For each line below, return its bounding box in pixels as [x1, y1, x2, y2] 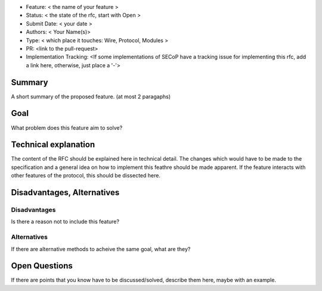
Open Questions [11, 261, 73, 271]
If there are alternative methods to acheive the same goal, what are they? [11, 245, 191, 252]
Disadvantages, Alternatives [11, 187, 120, 198]
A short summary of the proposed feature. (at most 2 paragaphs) [11, 93, 171, 100]
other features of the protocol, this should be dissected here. [11, 172, 161, 179]
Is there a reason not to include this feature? [11, 218, 119, 226]
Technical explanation [11, 140, 95, 150]
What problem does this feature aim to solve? [11, 124, 123, 131]
